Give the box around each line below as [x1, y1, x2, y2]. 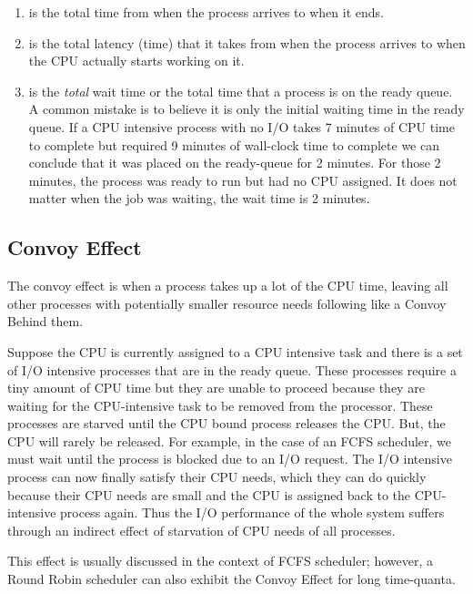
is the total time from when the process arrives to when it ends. [28, 3, 384, 21]
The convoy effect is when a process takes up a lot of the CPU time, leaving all [7, 276, 448, 295]
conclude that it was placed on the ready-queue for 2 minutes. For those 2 [28, 153, 441, 172]
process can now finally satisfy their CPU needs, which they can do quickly [7, 467, 427, 486]
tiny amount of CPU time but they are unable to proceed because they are [7, 378, 425, 397]
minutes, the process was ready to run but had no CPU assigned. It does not [28, 170, 458, 189]
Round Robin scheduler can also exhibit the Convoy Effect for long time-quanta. [7, 569, 456, 589]
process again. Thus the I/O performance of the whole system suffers [60, 503, 445, 522]
